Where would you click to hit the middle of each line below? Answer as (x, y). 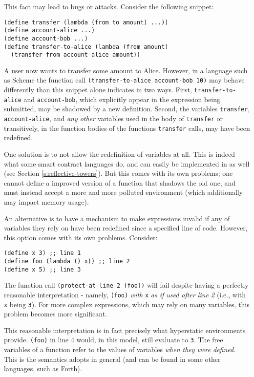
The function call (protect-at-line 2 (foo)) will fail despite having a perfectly (126, 285)
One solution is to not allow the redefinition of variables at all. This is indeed (119, 154)
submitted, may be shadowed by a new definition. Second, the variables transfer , (127, 109)
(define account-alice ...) (50, 31)
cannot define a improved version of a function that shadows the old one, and (120, 182)
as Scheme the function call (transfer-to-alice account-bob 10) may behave (124, 80)
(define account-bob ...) (46, 38)
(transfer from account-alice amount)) (76, 55)
